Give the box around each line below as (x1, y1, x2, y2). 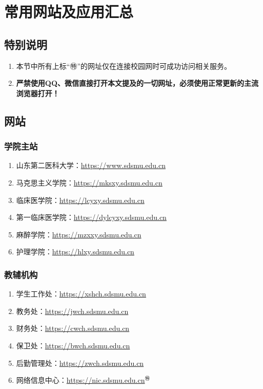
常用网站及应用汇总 (4, 1, 134, 22)
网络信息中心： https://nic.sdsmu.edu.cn (16, 375, 145, 385)
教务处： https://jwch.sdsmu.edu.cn (16, 305, 129, 316)
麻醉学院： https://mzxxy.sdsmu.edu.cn (16, 229, 141, 239)
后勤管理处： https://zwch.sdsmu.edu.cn (16, 357, 144, 368)
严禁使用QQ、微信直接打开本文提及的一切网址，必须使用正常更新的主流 (16, 78, 258, 88)
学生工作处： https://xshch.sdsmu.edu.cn (16, 288, 146, 299)
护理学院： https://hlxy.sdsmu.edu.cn (16, 246, 134, 257)
